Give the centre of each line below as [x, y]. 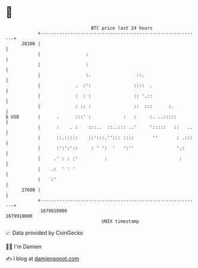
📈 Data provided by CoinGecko [44, 233]
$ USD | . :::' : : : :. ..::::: [91, 117]
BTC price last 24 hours [122, 28]
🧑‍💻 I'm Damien [24, 247]
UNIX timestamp [120, 221]
